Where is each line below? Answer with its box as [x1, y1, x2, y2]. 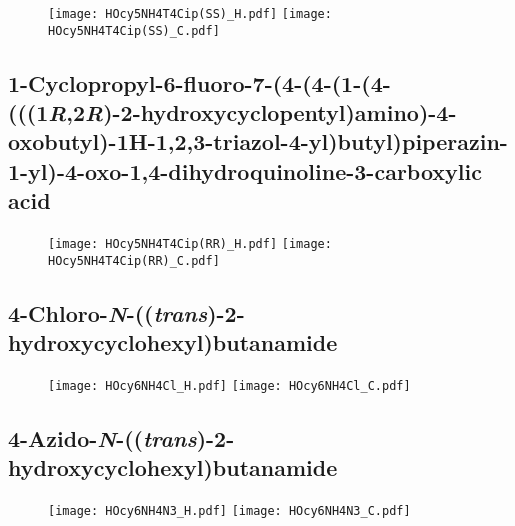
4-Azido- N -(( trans [8, 423, 197, 454]
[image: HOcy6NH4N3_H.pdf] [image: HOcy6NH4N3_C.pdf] [48, 504, 411, 519]
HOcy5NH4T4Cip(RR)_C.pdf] [48, 253, 220, 268]
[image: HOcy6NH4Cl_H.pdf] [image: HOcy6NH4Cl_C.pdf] [48, 378, 411, 393]
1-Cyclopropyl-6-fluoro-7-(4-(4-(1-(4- [8, 67, 391, 98]
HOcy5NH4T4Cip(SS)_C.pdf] [48, 23, 220, 38]
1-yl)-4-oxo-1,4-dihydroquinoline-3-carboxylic [8, 155, 482, 186]
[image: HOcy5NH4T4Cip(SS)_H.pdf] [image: [48, 7, 332, 21]
